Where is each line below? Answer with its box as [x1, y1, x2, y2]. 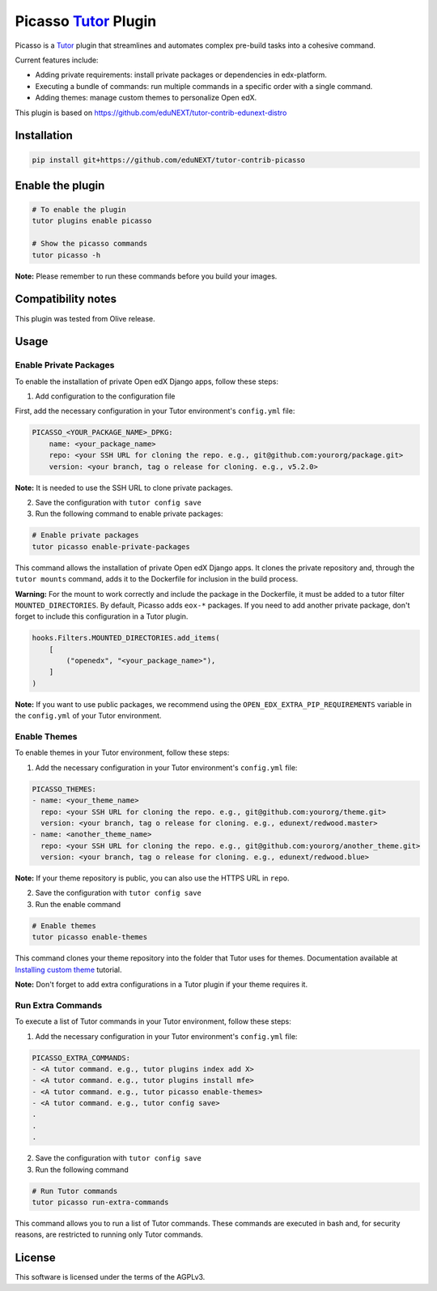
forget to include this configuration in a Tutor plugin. [15, 611, 189, 621]
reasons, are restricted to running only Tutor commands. [15, 1229, 204, 1239]
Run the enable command [35, 899, 121, 909]
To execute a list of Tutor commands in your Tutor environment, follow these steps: [15, 1016, 291, 1026]
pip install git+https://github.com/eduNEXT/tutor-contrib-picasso [32, 155, 306, 164]
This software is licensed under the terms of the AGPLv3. [15, 1272, 206, 1282]
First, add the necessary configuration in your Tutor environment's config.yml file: [15, 406, 295, 416]
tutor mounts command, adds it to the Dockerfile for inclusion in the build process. [15, 574, 299, 584]
